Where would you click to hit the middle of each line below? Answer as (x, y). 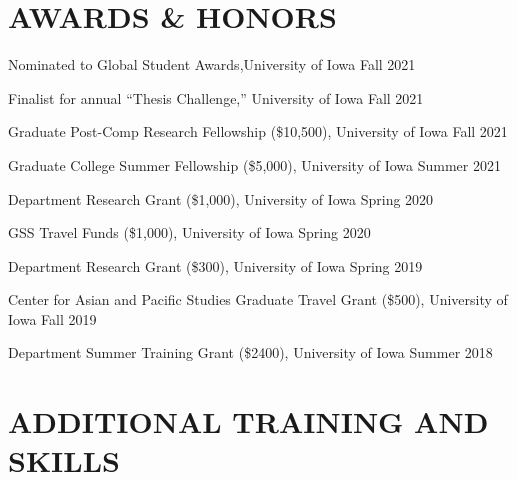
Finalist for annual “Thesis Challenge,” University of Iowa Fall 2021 (216, 97)
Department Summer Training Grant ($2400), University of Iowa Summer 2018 (250, 352)
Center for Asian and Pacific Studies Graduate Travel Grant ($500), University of (258, 299)
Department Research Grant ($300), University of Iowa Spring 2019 (215, 265)
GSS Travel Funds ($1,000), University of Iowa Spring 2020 (189, 232)
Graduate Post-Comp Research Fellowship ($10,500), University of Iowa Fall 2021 (258, 131)
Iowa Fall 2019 (52, 318)
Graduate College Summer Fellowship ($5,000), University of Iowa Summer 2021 (254, 164)
